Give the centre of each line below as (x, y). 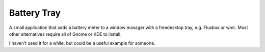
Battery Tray (35, 13)
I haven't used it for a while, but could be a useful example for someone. (82, 43)
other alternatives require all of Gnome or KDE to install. (66, 34)
